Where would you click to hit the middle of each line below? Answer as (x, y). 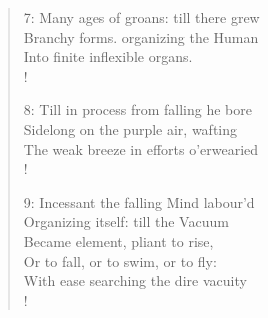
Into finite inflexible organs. (108, 56)
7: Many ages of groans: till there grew (141, 17)
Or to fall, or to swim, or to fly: (120, 260)
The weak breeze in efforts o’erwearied (141, 148)
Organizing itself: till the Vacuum (126, 221)
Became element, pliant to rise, (118, 240)
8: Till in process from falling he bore (137, 109)
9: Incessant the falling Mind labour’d (139, 201)
